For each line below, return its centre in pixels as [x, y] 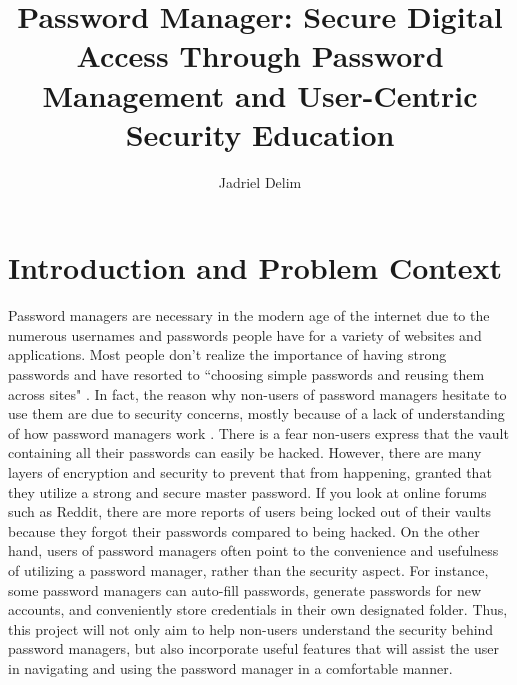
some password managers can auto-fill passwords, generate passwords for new [245, 589]
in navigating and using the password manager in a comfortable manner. [230, 667]
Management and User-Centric [260, 94]
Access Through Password [260, 55]
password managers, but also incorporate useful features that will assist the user [253, 648]
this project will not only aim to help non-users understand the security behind [251, 628]
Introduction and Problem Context [255, 267]
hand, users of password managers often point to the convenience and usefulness [253, 550]
